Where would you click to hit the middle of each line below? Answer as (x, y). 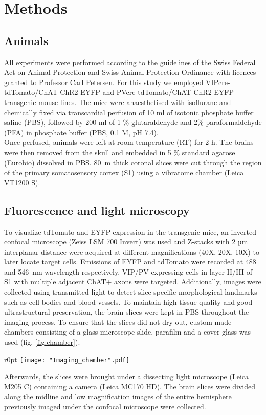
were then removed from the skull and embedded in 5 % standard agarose (120, 152)
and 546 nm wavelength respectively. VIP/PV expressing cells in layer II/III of (128, 271)
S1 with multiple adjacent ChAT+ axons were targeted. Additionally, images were (133, 282)
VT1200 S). (22, 182)
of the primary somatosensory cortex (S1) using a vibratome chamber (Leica (124, 172)
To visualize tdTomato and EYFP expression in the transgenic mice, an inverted (130, 231)
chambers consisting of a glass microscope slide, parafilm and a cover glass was (127, 332)
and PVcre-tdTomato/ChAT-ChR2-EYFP (168, 92)
